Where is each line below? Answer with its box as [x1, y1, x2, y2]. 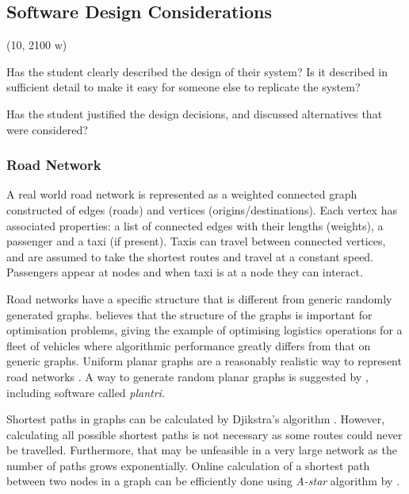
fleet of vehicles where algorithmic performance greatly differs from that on [6, 337, 371, 353]
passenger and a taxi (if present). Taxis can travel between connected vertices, [6, 233, 386, 249]
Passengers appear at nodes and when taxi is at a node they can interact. [6, 264, 363, 280]
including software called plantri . [6, 384, 165, 400]
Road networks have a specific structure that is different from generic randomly [6, 290, 392, 307]
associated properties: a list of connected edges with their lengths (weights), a [6, 217, 384, 233]
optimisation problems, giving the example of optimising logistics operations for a [6, 322, 403, 338]
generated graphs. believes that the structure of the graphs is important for [6, 306, 373, 322]
